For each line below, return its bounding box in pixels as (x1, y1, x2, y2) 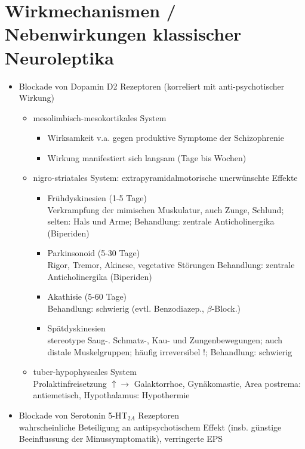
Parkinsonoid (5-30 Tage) (47, 247, 140, 259)
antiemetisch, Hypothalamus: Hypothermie (33, 389, 190, 401)
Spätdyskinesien (47, 322, 106, 334)
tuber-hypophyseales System (33, 365, 137, 378)
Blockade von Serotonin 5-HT (19, 408, 128, 421)
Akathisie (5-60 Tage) (47, 290, 127, 303)
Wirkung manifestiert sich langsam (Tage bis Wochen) (47, 151, 247, 164)
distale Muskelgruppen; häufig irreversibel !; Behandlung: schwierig (47, 345, 292, 358)
